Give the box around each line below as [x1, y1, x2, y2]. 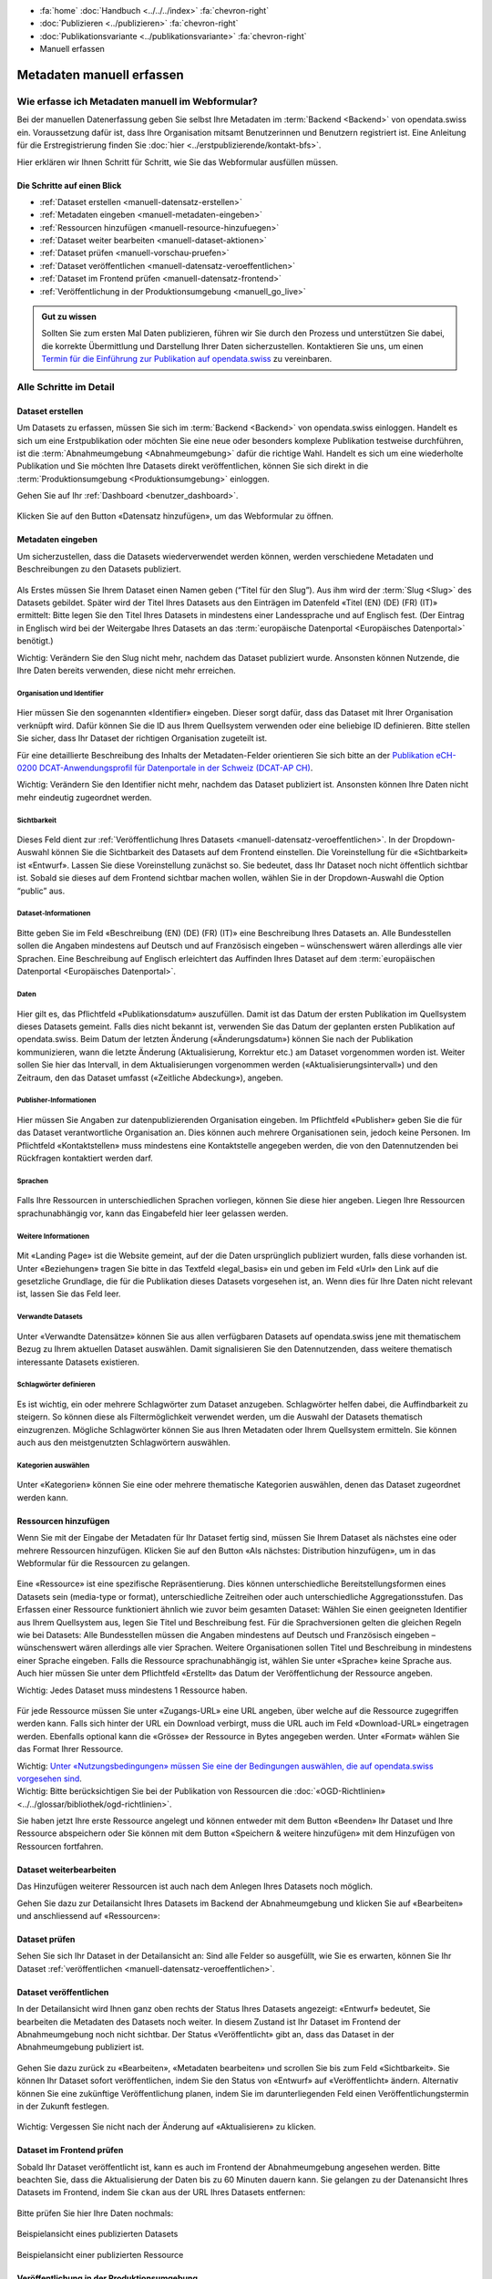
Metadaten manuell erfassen [16, 67, 184, 82]
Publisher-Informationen [16, 1096, 97, 1105]
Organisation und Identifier [16, 688, 104, 697]
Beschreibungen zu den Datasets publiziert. [16, 563, 181, 574]
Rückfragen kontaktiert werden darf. [16, 1153, 154, 1164]
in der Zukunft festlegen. [16, 2100, 109, 2111]
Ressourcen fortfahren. [16, 1841, 104, 1851]
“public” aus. [16, 885, 66, 896]
